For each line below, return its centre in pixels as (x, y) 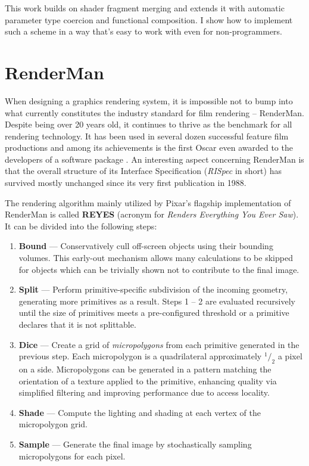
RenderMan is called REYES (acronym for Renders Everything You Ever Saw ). (152, 214)
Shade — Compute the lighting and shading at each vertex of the (140, 412)
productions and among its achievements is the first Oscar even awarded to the (149, 147)
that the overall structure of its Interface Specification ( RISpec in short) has (143, 171)
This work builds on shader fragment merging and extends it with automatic (145, 8)
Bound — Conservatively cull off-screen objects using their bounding (146, 246)
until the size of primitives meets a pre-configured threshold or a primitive (154, 313)
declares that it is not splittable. (77, 324)
